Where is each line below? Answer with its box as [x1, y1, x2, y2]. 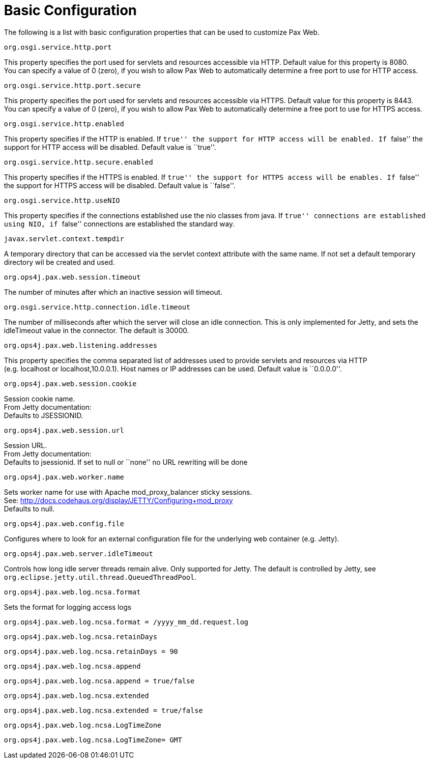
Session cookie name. [4, 394, 75, 403]
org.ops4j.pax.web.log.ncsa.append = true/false [4, 677, 195, 685]
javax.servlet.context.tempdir [4, 234, 124, 243]
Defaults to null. [4, 504, 55, 513]
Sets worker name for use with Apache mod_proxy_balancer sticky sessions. [4, 487, 252, 496]
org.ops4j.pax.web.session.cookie [4, 379, 137, 388]
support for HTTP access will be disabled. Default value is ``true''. [4, 142, 216, 151]
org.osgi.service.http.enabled [4, 119, 124, 128]
